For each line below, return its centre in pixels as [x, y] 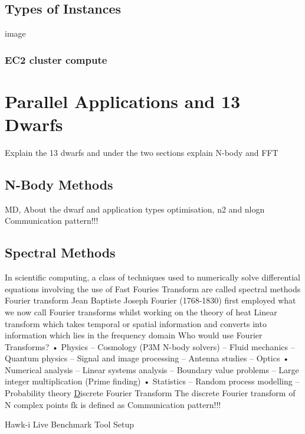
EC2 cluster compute [56, 59]
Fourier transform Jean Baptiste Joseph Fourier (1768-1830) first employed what [150, 300]
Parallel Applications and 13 [123, 101]
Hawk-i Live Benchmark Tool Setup [69, 424]
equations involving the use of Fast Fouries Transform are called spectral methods [153, 288]
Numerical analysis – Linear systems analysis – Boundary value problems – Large [152, 369]
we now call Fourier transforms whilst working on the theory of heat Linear [141, 311]
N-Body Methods [59, 184]
